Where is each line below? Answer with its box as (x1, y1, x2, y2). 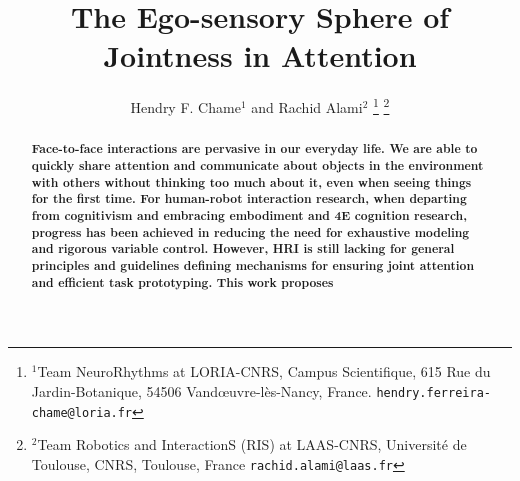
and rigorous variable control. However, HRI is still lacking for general (31, 240, 455, 258)
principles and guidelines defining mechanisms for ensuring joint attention (31, 256, 475, 274)
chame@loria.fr (31, 405, 133, 420)
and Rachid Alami (251, 96, 363, 117)
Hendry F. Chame (130, 96, 241, 117)
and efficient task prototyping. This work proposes (31, 273, 334, 291)
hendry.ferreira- (376, 385, 491, 400)
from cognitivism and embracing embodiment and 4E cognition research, (31, 206, 467, 224)
